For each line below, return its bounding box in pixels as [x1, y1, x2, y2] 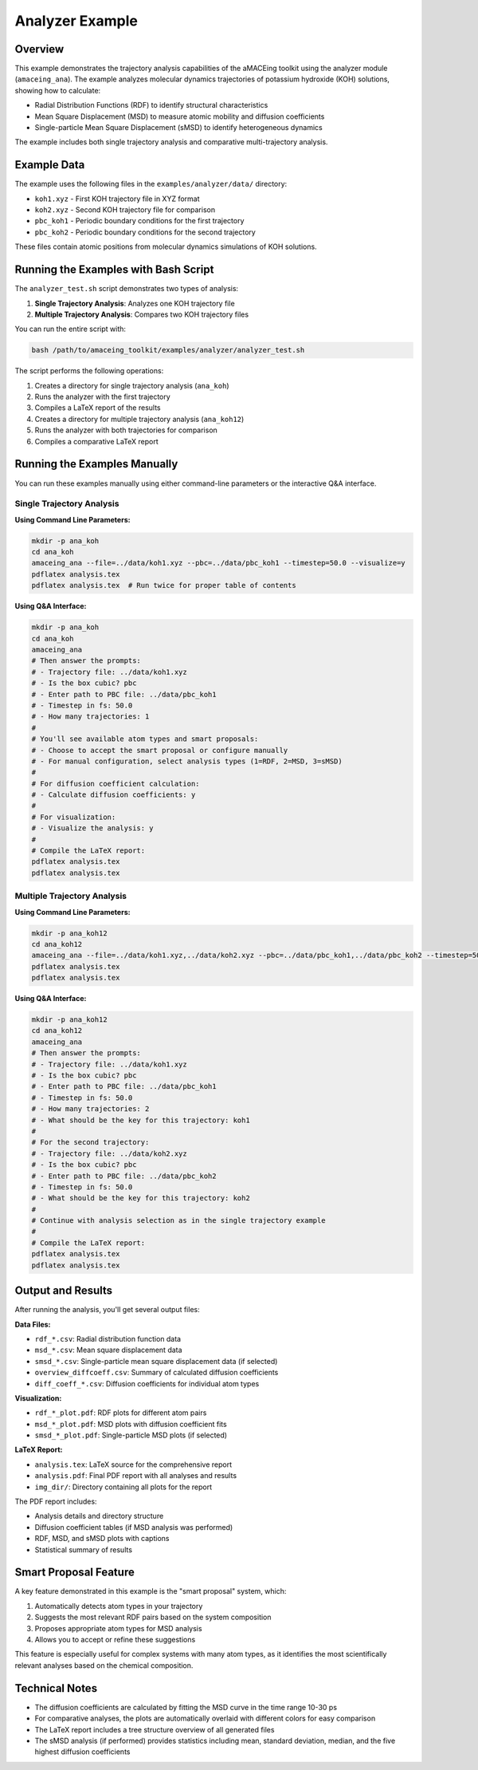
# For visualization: [31, 812, 116, 822]
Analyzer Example [14, 12, 139, 30]
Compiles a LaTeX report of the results [34, 403, 161, 412]
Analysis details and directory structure [34, 1512, 164, 1521]
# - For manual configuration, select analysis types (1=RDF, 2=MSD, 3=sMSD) [31, 756, 343, 766]
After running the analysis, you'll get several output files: [14, 1305, 200, 1315]
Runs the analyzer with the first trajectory [34, 392, 170, 402]
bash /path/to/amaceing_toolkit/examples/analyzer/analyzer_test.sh [31, 345, 305, 355]
